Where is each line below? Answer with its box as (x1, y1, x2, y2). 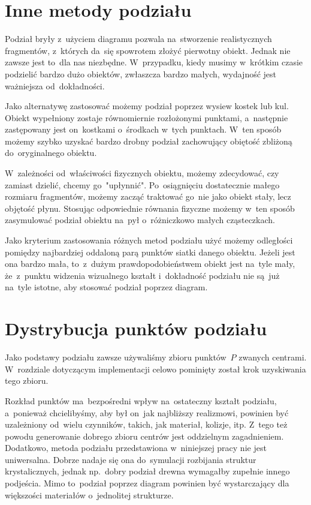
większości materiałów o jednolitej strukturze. (5, 488, 174, 501)
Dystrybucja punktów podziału (5, 316, 267, 341)
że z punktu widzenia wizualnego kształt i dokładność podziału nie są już (5, 269, 280, 281)
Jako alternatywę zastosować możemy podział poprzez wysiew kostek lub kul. (5, 100, 289, 112)
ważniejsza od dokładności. (5, 79, 105, 92)
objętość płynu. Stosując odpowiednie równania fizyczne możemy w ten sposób (5, 202, 295, 214)
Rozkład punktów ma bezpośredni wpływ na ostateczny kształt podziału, (5, 394, 277, 407)
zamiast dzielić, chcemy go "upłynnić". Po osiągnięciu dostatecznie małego (5, 178, 280, 191)
